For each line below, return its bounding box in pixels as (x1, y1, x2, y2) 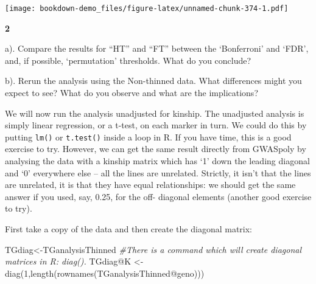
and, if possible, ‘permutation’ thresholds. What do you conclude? (5, 54, 251, 66)
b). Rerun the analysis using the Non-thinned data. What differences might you (5, 74, 302, 87)
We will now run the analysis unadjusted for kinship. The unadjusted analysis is (5, 106, 304, 119)
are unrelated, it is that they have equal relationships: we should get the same (5, 178, 296, 191)
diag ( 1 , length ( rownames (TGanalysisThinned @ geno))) (5, 266, 205, 279)
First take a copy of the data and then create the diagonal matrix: (5, 223, 252, 235)
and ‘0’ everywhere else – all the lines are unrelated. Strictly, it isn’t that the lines (5, 166, 311, 179)
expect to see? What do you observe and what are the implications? (5, 86, 258, 99)
